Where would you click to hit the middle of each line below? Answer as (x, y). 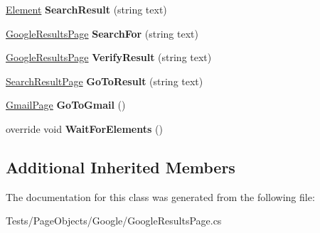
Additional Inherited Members (121, 167)
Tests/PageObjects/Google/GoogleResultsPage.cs (114, 221)
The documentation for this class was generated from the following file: (160, 196)
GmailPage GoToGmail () (66, 105)
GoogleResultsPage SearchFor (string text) (102, 33)
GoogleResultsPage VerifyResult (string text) (109, 57)
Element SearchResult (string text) (86, 9)
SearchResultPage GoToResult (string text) (105, 81)
